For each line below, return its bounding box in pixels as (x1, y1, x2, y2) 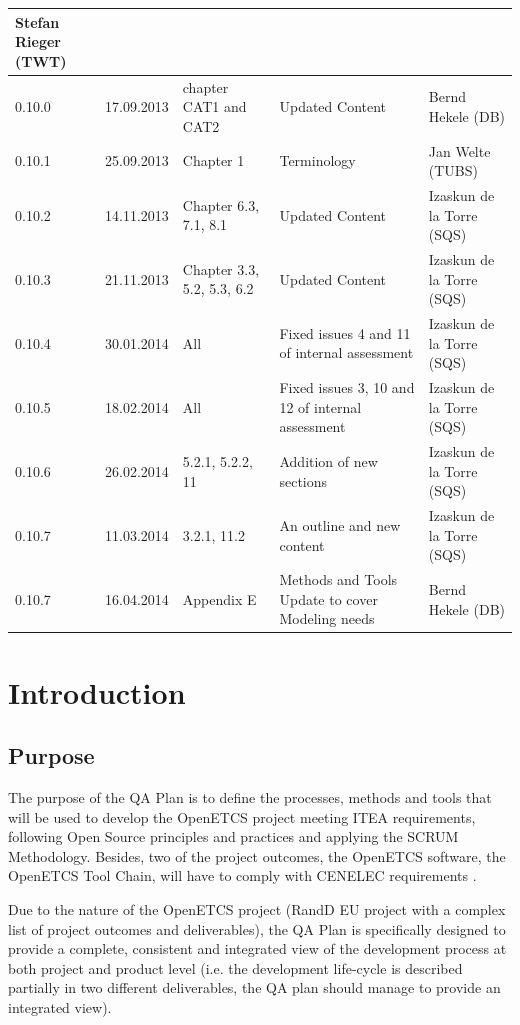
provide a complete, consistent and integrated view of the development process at (8, 938, 507, 959)
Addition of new (279, 450, 378, 471)
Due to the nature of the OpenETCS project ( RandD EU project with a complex (8, 899, 506, 920)
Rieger (15, 31, 61, 52)
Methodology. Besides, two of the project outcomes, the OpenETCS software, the (8, 845, 506, 866)
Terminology (279, 150, 356, 171)
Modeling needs (279, 608, 375, 629)
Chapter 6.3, (182, 194, 260, 215)
